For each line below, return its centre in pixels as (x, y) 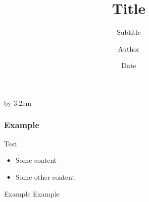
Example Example (32, 193)
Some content (36, 160)
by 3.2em (18, 102)
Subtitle (129, 32)
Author (129, 48)
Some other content (45, 176)
